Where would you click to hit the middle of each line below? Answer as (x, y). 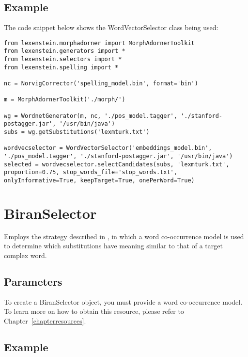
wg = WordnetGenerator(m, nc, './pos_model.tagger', (91, 116)
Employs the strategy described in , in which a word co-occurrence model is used (124, 236)
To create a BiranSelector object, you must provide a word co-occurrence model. (123, 301)
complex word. (25, 255)
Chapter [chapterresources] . (45, 320)
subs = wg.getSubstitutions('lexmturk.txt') (77, 132)
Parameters (33, 281)
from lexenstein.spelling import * (61, 67)
